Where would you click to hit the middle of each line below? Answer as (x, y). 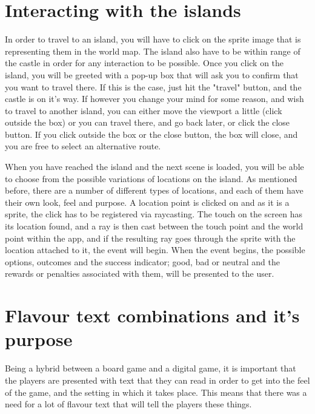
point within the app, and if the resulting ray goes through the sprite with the (150, 238)
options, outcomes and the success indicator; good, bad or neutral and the (142, 261)
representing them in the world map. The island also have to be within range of (153, 51)
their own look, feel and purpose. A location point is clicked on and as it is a (147, 202)
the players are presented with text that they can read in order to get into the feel (157, 380)
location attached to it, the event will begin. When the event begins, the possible (155, 250)
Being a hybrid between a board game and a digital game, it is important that (151, 368)
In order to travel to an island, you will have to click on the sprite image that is (153, 39)
